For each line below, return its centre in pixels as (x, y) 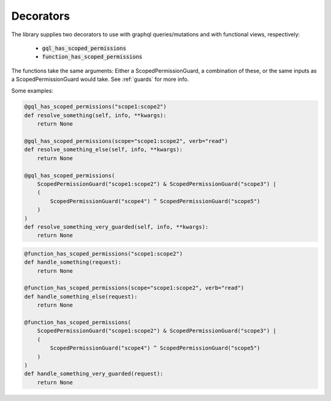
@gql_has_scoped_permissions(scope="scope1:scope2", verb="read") (126, 141)
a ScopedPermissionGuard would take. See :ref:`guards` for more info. (100, 79)
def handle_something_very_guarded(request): (94, 374)
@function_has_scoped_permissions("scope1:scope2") (104, 254)
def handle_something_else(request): (81, 296)
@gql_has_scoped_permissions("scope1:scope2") (95, 107)
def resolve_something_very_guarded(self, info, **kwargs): (116, 227)
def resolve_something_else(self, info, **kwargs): (104, 150)
